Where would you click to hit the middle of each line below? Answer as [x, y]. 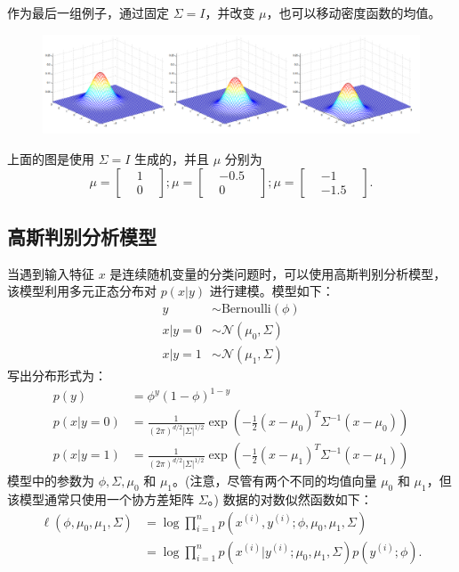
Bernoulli [246, 309]
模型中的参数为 [51, 481]
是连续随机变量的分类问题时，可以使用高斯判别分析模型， [278, 273]
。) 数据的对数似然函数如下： [290, 499]
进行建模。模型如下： [272, 291]
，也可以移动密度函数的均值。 [354, 12]
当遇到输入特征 [51, 273]
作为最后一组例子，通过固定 [88, 12]
